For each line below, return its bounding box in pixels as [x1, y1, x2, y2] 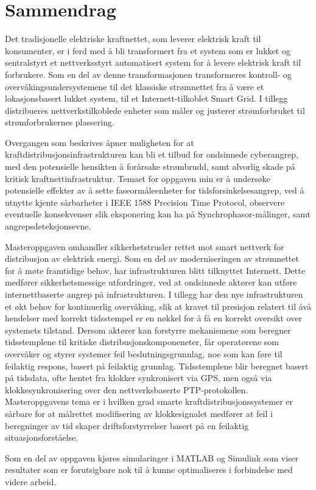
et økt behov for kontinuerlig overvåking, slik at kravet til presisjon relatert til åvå [5, 299, 311, 312]
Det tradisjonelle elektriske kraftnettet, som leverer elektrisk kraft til [5, 32, 261, 45]
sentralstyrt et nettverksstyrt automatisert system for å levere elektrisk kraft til [5, 56, 301, 69]
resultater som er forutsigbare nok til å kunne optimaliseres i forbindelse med [5, 463, 293, 476]
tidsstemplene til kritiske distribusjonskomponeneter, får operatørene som [5, 335, 279, 348]
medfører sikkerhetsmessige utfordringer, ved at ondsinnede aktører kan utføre [5, 276, 297, 289]
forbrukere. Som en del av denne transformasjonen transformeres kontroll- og [5, 68, 292, 80]
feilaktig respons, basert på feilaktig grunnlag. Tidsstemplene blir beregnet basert [5, 359, 309, 372]
